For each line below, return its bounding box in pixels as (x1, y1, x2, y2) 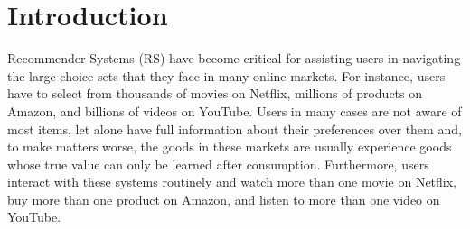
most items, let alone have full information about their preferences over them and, (7, 119, 462, 138)
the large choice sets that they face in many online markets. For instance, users (7, 66, 446, 85)
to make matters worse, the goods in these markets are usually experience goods (7, 137, 452, 156)
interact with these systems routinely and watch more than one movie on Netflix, (7, 172, 456, 191)
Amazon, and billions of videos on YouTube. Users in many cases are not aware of (7, 101, 462, 120)
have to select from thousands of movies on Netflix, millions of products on (7, 84, 423, 103)
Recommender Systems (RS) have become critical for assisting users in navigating (7, 49, 461, 68)
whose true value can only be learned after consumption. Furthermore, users (7, 154, 429, 173)
